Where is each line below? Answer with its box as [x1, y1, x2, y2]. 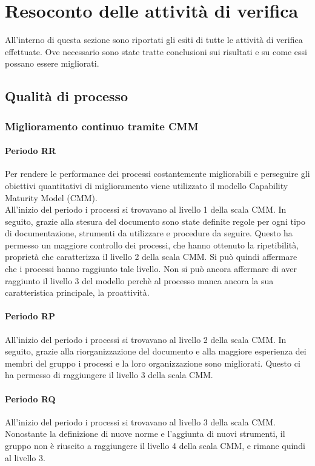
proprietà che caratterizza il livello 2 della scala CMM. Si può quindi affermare [5, 250, 297, 263]
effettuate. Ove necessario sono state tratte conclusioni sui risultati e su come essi [5, 45, 307, 58]
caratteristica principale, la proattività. [5, 286, 150, 299]
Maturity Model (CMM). [5, 191, 98, 204]
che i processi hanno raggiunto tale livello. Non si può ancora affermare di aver [5, 262, 297, 275]
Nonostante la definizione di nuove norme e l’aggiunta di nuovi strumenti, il [5, 427, 285, 440]
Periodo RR [5, 144, 56, 157]
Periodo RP [5, 310, 55, 322]
